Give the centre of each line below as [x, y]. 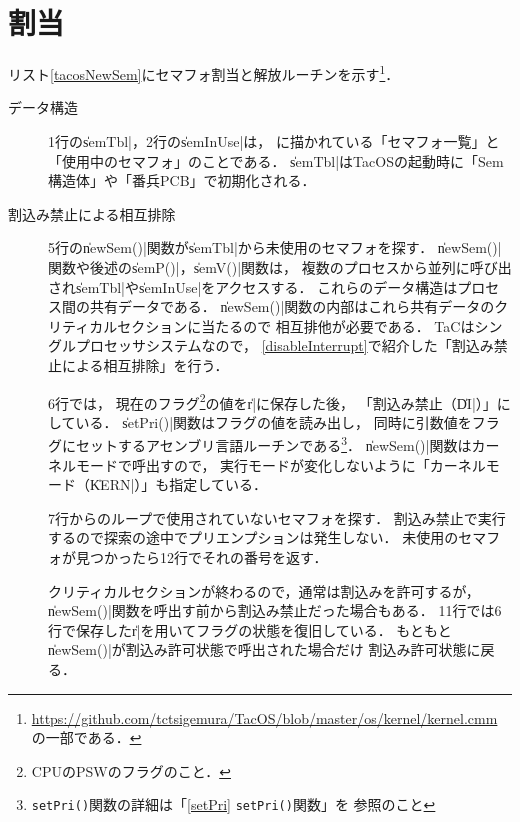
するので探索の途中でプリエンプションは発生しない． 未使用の [253, 537]
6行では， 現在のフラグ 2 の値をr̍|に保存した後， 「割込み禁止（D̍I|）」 [272, 401]
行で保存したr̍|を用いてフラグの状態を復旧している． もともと [250, 629]
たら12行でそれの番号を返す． [229, 556]
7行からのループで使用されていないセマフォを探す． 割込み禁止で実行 [277, 517]
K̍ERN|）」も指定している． [178, 484]
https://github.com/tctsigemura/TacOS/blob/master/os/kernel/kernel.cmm [264, 717]
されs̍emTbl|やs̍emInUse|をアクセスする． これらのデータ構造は [253, 286]
